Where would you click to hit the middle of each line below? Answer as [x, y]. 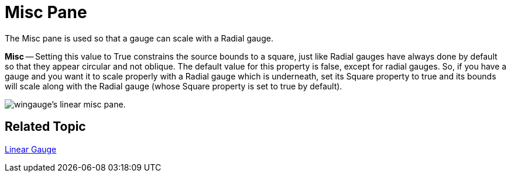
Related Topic [45, 127]
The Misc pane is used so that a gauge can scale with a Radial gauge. [139, 38]
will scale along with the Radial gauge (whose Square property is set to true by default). [174, 86]
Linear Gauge [31, 149]
